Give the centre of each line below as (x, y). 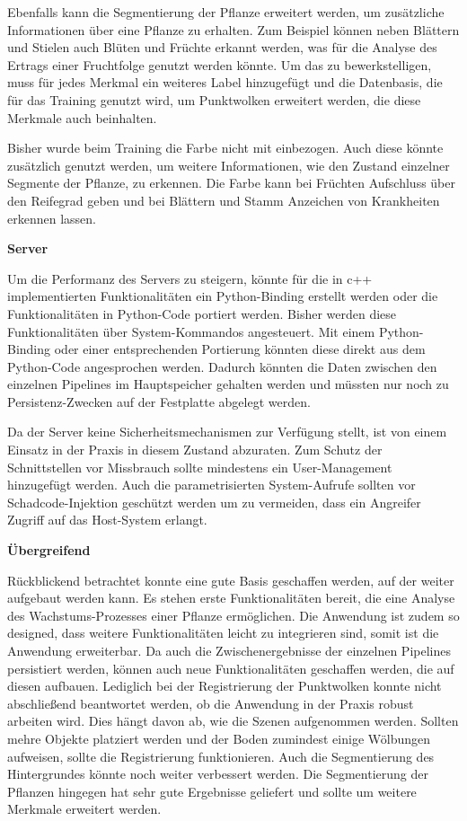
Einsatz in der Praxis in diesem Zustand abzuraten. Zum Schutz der (195, 450)
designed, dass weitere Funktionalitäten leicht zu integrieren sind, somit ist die (223, 633)
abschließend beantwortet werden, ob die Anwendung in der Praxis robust (211, 703)
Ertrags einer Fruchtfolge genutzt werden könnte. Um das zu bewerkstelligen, (220, 64)
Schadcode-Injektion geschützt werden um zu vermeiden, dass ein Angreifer (214, 502)
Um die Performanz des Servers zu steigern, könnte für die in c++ (190, 278)
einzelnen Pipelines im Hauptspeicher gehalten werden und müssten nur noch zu (228, 384)
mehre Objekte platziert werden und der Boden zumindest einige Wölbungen (219, 738)
